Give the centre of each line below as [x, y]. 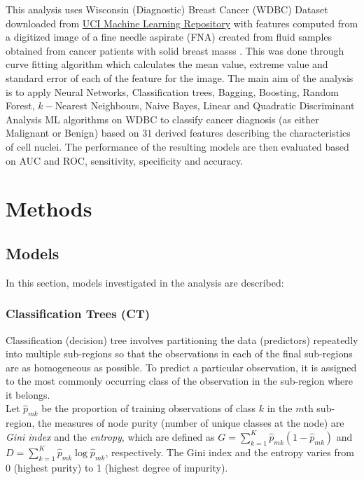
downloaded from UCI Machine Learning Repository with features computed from [182, 23]
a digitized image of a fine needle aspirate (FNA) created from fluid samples [169, 37]
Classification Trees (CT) [78, 314]
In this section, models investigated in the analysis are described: [145, 282]
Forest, [20, 105]
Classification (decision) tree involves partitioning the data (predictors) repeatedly [182, 340]
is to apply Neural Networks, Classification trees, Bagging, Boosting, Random [172, 91]
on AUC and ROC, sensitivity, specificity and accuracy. [125, 160]
